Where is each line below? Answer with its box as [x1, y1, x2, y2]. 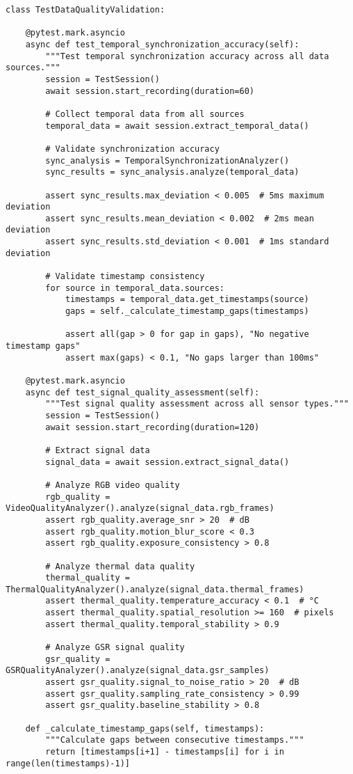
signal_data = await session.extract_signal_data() [45, 457, 290, 467]
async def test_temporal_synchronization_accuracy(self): [25, 39, 299, 49]
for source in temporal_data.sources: [45, 283, 224, 293]
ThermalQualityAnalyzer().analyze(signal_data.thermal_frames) [6, 584, 304, 594]
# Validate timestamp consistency [45, 271, 205, 282]
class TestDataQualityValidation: [6, 5, 165, 15]
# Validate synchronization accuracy [45, 143, 220, 154]
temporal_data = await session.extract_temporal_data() [45, 120, 309, 131]
